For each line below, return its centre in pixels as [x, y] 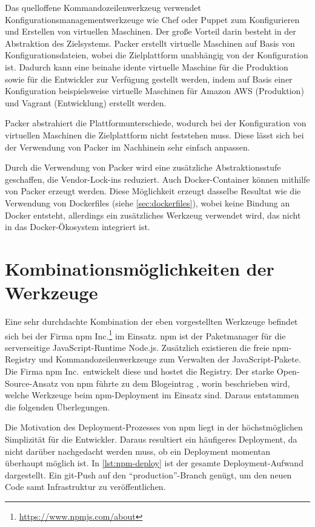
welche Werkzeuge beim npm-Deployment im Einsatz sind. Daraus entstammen [152, 395]
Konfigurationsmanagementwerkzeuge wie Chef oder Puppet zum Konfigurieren [152, 19]
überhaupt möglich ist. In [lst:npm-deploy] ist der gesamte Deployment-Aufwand [154, 463]
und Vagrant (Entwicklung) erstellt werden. [86, 102]
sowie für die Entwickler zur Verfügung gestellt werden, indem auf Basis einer [149, 79]
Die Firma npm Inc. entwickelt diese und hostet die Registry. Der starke [140, 371]
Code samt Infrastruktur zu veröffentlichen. [85, 487]
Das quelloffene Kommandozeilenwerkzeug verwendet [103, 7]
